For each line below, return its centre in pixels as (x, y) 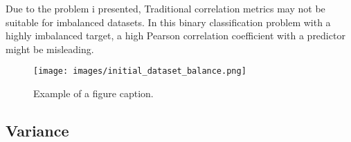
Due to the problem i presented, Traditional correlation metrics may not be (165, 8)
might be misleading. (50, 49)
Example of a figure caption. (93, 93)
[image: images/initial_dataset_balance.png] (140, 71)
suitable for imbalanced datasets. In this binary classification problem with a (168, 22)
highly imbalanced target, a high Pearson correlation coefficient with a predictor (175, 35)
